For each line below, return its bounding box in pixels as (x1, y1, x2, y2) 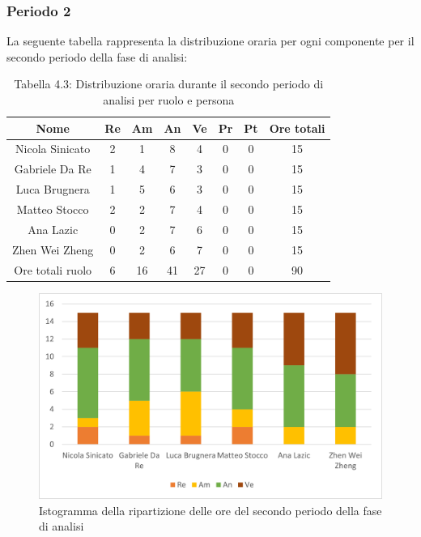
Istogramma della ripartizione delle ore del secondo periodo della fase (39, 501, 382, 518)
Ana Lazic (28, 220, 79, 237)
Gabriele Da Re (14, 160, 91, 177)
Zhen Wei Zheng (12, 241, 94, 258)
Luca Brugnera (15, 181, 90, 198)
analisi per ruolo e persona (103, 92, 235, 108)
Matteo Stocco (16, 200, 89, 217)
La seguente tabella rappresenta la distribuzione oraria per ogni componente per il (6, 32, 415, 49)
